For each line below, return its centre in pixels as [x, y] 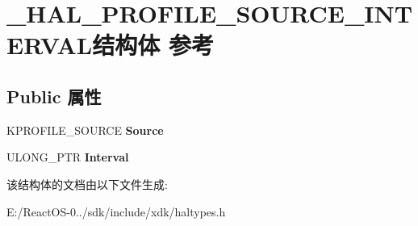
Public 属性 [54, 96]
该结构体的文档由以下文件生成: [87, 184]
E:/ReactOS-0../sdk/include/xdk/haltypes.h [116, 211]
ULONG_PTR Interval [68, 157]
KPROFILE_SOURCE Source [85, 130]
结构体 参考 [153, 45]
